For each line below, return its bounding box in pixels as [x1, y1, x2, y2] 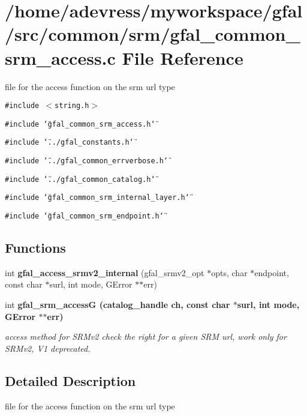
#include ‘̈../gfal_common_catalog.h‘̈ [5, 175, 155, 184]
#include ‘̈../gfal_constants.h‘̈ [5, 138, 134, 147]
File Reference [122, 45, 243, 70]
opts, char [211, 266, 248, 279]
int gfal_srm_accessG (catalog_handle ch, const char [5, 298, 230, 311]
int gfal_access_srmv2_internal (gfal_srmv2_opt [5, 266, 204, 279]
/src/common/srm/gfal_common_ [5, 22, 300, 46]
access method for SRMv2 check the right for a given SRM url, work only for [5, 330, 287, 343]
